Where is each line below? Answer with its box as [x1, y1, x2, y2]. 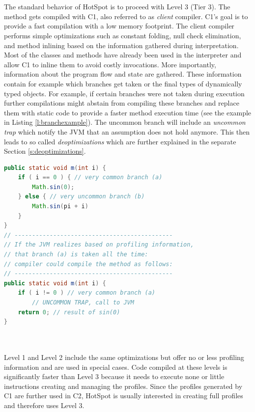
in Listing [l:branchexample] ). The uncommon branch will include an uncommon [4, 117, 246, 127]
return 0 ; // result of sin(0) [18, 308, 120, 316]
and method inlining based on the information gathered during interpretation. [4, 40, 239, 50]
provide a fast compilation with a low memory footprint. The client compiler [4, 21, 234, 31]
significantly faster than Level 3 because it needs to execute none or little [4, 371, 225, 382]
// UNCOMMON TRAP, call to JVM [32, 299, 134, 306]
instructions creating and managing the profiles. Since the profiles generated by [4, 381, 243, 391]
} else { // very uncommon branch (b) [18, 193, 145, 200]
